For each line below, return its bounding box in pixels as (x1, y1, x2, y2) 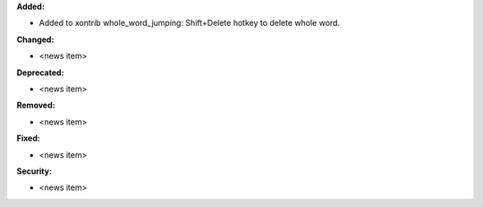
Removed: (16, 99, 55, 111)
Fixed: (16, 133, 40, 143)
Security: (16, 166, 53, 177)
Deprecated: (16, 67, 64, 78)
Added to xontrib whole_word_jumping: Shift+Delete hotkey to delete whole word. (38, 18, 340, 29)
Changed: (16, 34, 55, 45)
